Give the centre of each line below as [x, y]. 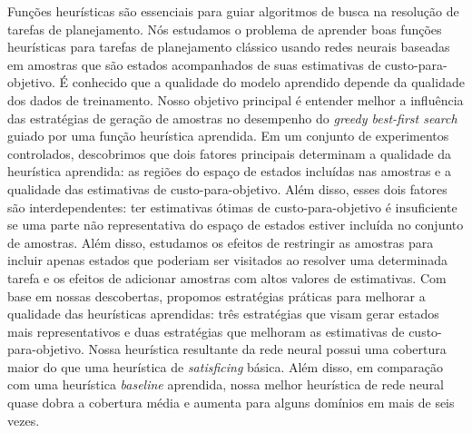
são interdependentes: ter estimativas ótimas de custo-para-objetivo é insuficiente [232, 207]
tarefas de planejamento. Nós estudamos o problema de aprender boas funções [225, 29]
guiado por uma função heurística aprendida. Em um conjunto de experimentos [228, 136]
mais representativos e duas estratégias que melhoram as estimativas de [206, 331]
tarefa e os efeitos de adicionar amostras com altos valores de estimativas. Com [227, 277]
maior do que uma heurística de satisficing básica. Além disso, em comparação [226, 366]
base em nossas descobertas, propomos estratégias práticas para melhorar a [216, 295]
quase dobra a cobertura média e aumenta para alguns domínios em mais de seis [231, 403]
